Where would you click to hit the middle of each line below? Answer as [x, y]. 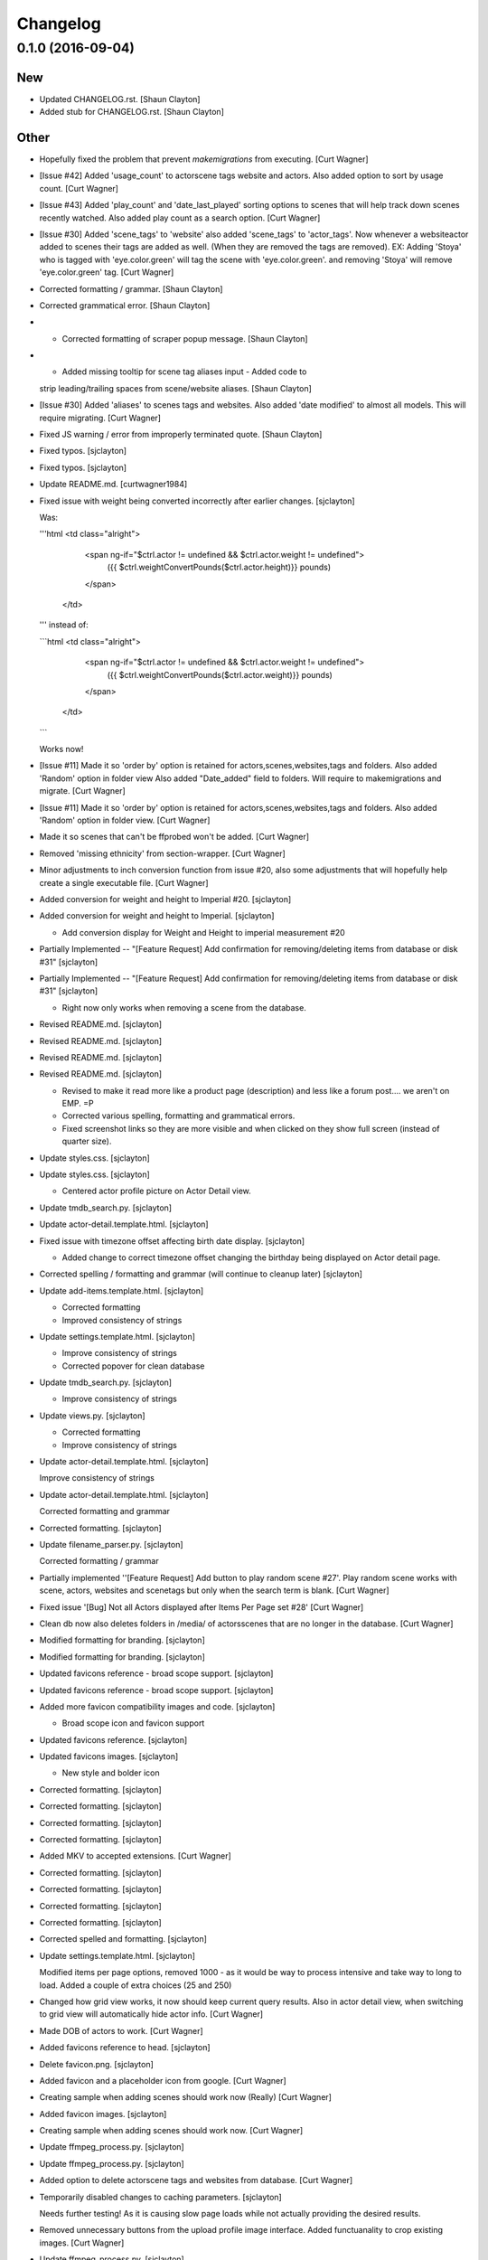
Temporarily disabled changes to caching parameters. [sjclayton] [160, 2197]
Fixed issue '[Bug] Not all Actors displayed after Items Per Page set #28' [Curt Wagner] [202, 1607]
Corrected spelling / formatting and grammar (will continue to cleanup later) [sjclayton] [201, 1274]
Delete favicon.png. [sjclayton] [96, 2064]
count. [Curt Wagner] [79, 188]
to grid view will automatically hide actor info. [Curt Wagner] [151, 2014]
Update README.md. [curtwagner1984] [113, 485]
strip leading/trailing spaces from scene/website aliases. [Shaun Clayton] [175, 388]
